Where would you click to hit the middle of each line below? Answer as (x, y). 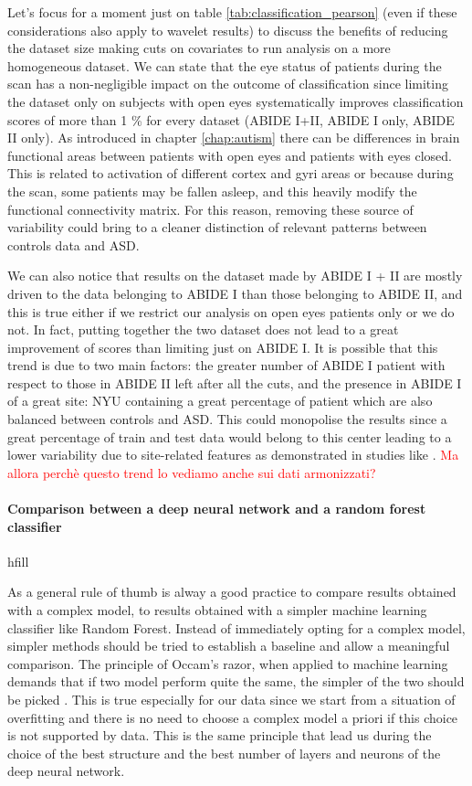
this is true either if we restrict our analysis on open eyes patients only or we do (231, 311)
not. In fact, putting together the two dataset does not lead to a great (203, 329)
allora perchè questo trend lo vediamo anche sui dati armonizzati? (192, 472)
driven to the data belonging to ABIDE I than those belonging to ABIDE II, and (235, 293)
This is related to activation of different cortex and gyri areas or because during (231, 173)
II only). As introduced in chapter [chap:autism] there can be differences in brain (234, 138)
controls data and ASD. (73, 244)
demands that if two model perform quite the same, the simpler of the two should (236, 681)
